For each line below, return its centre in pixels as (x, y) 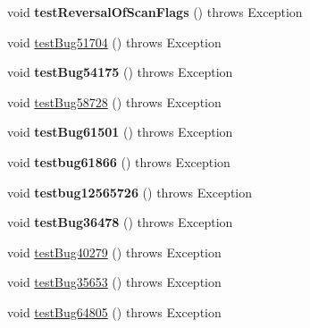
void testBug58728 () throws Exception (114, 101)
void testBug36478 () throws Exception (120, 222)
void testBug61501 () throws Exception (120, 132)
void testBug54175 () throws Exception (120, 72)
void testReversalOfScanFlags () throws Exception (155, 12)
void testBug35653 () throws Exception (114, 282)
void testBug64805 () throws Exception (114, 311)
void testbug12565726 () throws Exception (130, 192)
